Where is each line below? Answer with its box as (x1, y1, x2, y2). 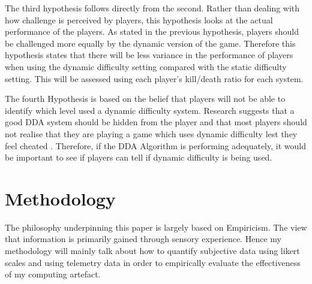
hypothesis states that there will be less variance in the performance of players (5, 49, 293, 61)
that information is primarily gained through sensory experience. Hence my (5, 232, 281, 245)
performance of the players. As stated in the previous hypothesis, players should (5, 25, 299, 38)
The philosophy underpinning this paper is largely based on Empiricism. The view (5, 220, 307, 233)
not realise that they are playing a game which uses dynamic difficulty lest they (5, 127, 298, 140)
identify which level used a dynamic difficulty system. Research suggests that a (5, 104, 295, 116)
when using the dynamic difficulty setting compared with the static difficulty (5, 60, 287, 72)
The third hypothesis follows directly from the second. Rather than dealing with (5, 2, 300, 14)
